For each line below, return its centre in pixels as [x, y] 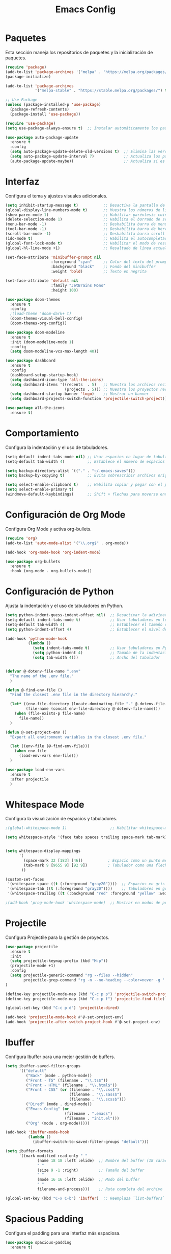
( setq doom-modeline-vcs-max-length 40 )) [54, 351]
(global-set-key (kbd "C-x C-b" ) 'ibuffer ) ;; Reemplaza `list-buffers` [85, 1198]
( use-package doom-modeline [35, 332]
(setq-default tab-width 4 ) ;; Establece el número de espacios [85, 461]
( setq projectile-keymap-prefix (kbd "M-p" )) [59, 961]
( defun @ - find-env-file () [34, 690]
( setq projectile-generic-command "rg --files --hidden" [72, 975]
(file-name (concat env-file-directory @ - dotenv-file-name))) [93, 709]
